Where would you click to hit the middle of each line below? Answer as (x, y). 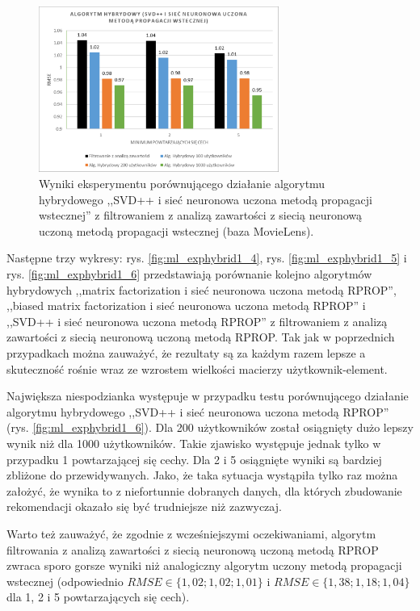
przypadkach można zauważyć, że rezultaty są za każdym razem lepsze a (186, 353)
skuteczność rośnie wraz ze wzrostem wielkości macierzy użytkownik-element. (197, 368)
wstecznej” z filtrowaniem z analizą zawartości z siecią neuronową (201, 215)
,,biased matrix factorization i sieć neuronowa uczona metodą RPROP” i (186, 305)
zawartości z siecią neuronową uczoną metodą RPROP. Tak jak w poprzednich (201, 337)
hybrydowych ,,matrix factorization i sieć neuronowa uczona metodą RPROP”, (202, 289)
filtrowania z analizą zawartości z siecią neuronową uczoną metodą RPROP (193, 549)
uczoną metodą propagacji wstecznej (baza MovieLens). (176, 230)
